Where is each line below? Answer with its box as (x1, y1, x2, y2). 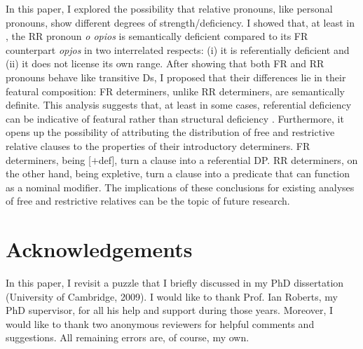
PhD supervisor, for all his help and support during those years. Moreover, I (6, 303, 334, 317)
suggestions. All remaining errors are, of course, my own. (6, 330, 249, 345)
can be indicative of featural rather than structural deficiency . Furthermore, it (6, 111, 344, 125)
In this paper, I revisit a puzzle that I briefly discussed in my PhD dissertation (6, 275, 344, 290)
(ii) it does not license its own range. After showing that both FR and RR (6, 56, 324, 71)
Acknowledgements (6, 235, 193, 264)
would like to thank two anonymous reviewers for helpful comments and (6, 316, 315, 331)
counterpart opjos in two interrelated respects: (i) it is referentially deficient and (6, 42, 350, 57)
